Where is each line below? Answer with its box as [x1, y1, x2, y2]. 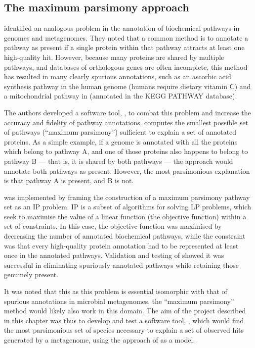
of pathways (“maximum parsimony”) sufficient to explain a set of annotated [4, 127, 237, 137]
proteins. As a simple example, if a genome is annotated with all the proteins [4, 136, 238, 147]
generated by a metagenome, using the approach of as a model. [4, 335, 195, 345]
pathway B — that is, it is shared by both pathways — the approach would [4, 155, 233, 166]
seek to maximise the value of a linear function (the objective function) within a [4, 211, 247, 221]
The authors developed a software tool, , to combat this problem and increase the [4, 107, 251, 117]
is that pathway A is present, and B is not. [4, 175, 134, 186]
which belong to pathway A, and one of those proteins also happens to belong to [4, 146, 248, 156]
